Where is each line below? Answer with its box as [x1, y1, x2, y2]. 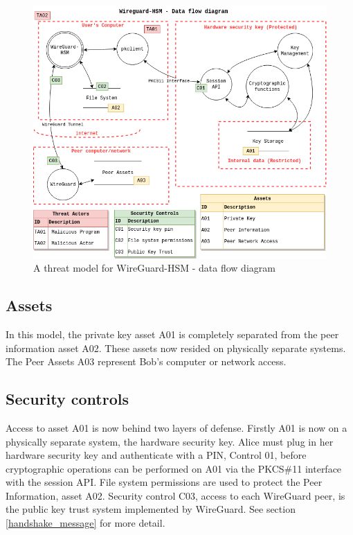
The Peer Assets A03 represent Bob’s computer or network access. [6, 354, 287, 369]
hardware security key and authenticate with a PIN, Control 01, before [6, 448, 307, 462]
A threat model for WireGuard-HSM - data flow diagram [33, 261, 275, 275]
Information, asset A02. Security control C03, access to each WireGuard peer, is [6, 488, 345, 502]
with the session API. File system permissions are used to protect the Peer [6, 475, 323, 489]
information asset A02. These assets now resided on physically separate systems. [6, 340, 346, 355]
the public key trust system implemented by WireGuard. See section [6, 502, 296, 516]
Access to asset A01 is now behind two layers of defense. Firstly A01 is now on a [6, 420, 347, 435]
